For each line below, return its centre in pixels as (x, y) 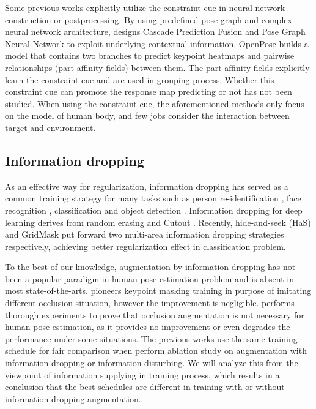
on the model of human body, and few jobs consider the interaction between (147, 115)
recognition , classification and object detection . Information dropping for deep (154, 210)
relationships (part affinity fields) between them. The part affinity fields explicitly (157, 67)
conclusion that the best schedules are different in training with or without (145, 387)
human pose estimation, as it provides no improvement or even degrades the (148, 327)
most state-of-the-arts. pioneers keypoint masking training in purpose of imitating (158, 291)
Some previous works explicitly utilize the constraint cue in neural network (145, 7)
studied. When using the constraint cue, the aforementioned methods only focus (155, 103)
